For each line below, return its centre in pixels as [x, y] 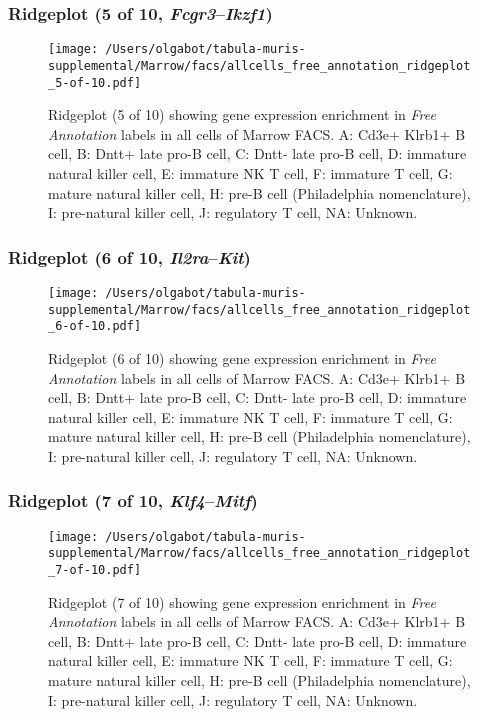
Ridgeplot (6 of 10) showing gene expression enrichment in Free [242, 357]
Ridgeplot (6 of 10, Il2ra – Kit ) [129, 256]
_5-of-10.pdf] [95, 82]
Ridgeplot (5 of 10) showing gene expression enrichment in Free [242, 114]
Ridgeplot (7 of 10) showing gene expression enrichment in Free [242, 601]
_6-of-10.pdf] [95, 326]
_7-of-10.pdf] [95, 570]
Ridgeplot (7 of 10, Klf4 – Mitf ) [133, 500]
